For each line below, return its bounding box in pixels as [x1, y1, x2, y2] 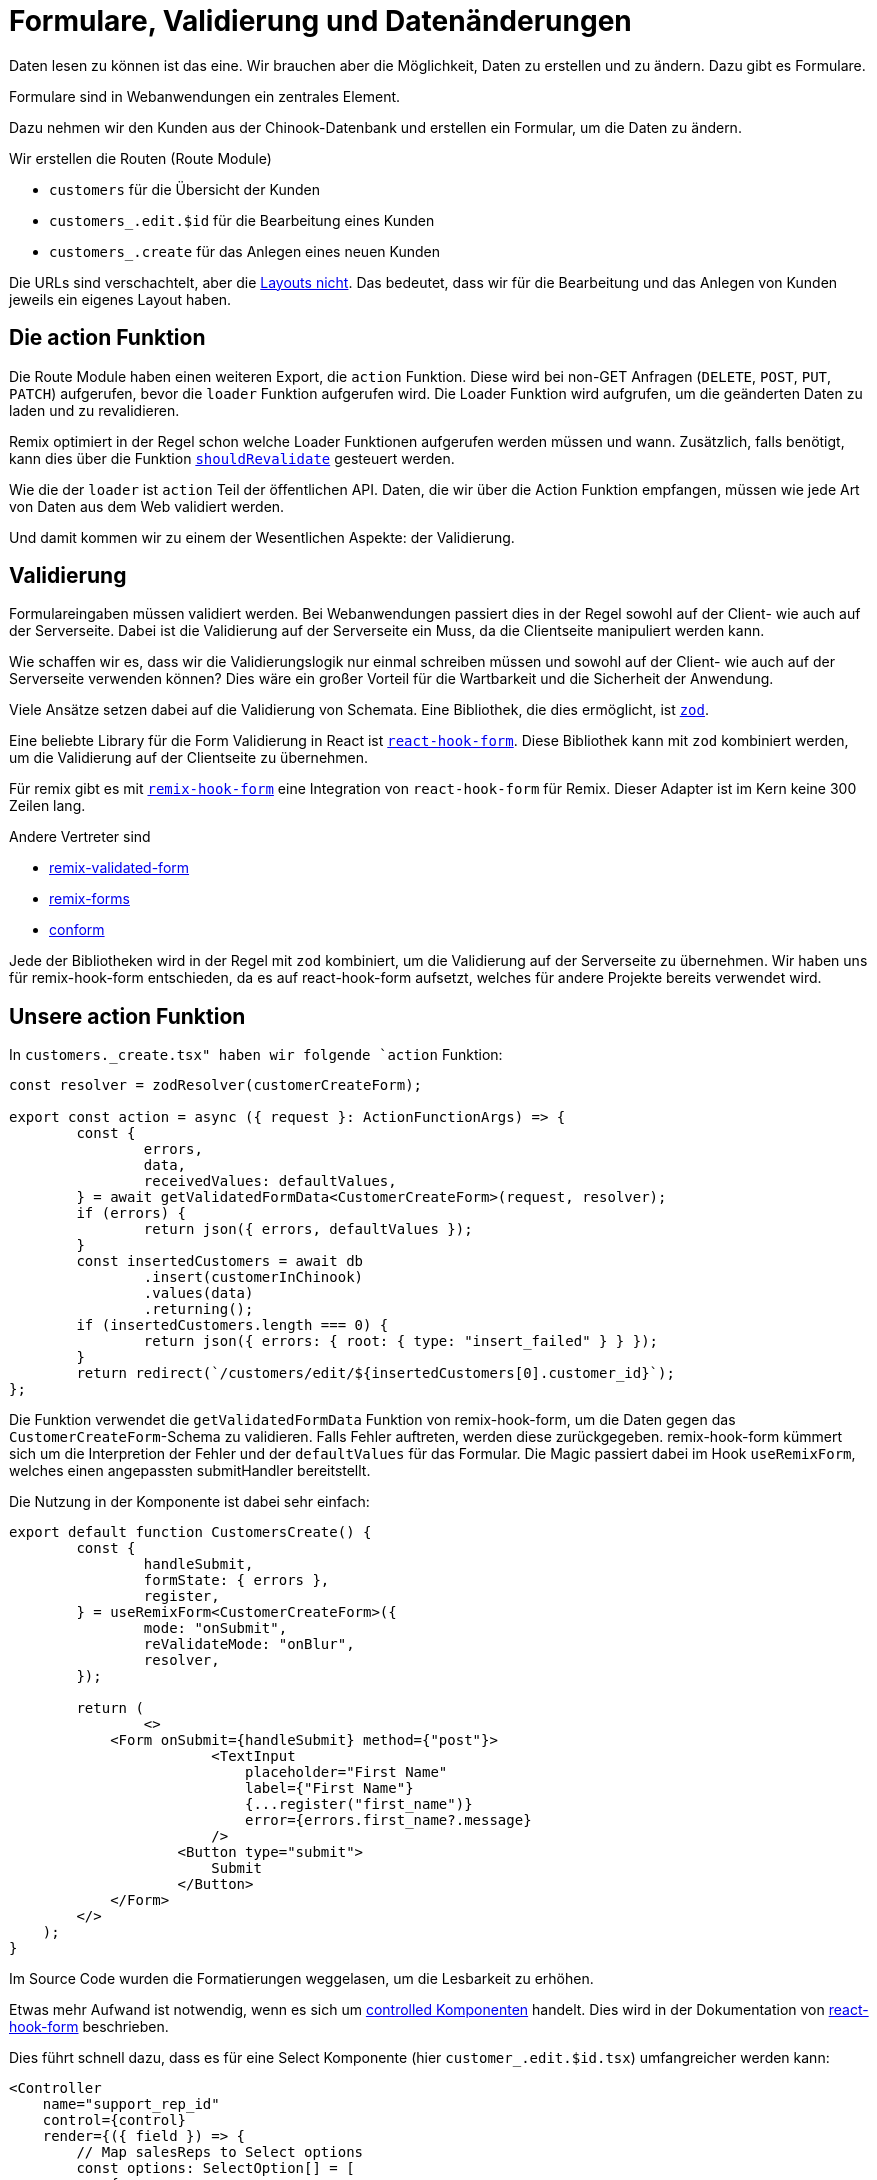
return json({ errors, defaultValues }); [143, 1221, 473, 1238]
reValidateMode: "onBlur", [143, 1636, 355, 1653]
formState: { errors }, [143, 1572, 330, 1589]
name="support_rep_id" [42, 2096, 220, 2113]
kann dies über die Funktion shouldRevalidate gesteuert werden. [9, 449, 455, 467]
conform [49, 921, 105, 939]
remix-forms [49, 890, 130, 908]
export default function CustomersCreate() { [9, 1524, 372, 1541]
